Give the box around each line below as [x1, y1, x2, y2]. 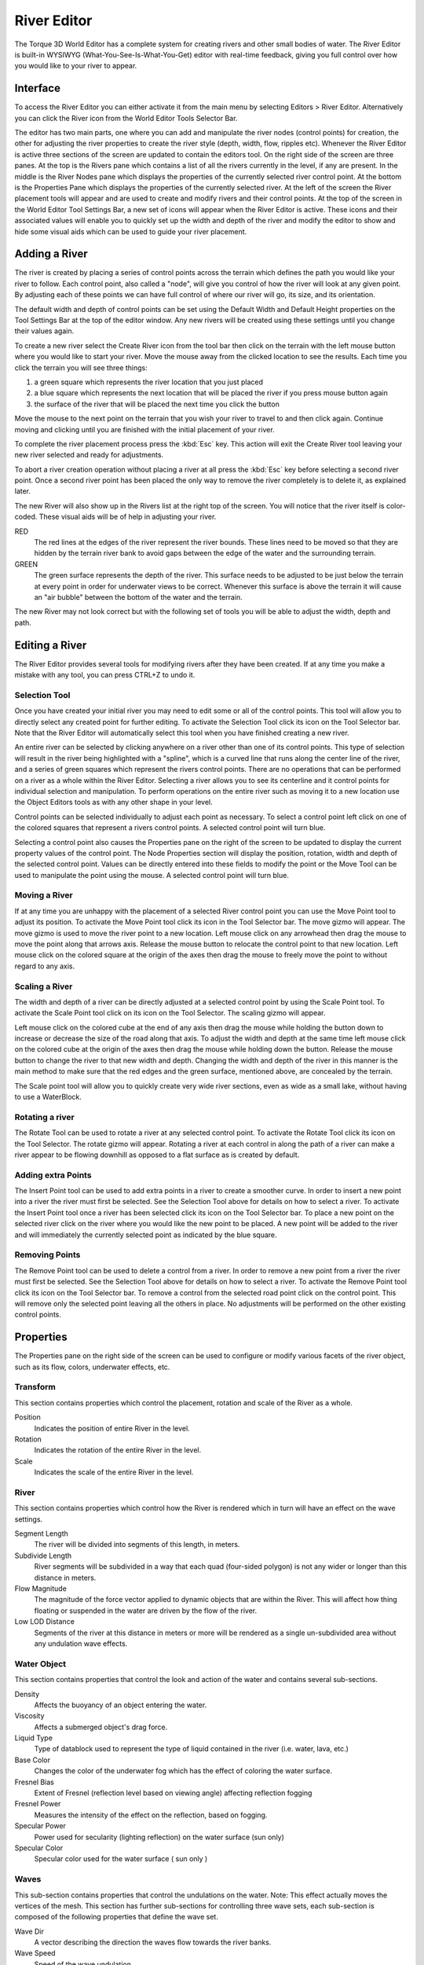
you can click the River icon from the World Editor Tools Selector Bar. [14, 113, 238, 123]
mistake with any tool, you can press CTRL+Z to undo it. [14, 670, 196, 680]
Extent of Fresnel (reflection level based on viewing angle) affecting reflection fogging [34, 1788, 313, 1798]
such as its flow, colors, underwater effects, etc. [14, 1362, 170, 1372]
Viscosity [14, 1711, 45, 1721]
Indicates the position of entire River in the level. [34, 1423, 190, 1433]
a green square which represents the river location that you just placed [34, 377, 263, 387]
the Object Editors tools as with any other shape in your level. [14, 798, 213, 807]
